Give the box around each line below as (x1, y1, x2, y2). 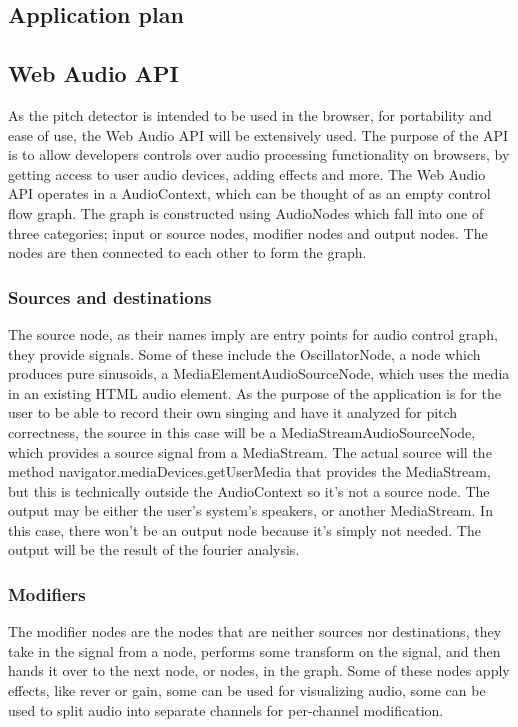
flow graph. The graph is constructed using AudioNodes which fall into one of (8, 202, 484, 223)
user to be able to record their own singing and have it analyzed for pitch (8, 402, 458, 423)
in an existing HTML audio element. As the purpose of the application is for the (8, 382, 501, 403)
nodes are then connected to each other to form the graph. (8, 242, 367, 263)
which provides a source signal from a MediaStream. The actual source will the (8, 441, 492, 462)
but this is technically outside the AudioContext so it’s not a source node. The (8, 480, 490, 501)
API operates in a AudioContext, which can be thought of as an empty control (8, 183, 491, 204)
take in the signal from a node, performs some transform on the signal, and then (8, 640, 501, 661)
